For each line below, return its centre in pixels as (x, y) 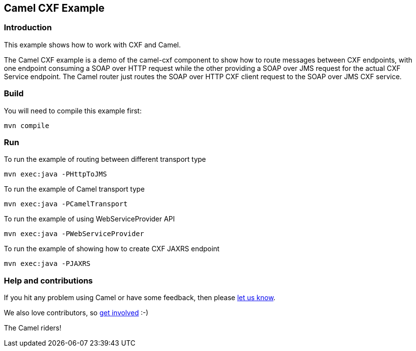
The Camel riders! (33, 328)
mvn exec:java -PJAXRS (47, 264)
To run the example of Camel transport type (74, 189)
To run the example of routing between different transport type (105, 159)
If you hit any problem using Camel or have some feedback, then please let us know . (140, 298)
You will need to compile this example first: (73, 110)
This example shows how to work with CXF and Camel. (92, 44)
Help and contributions (48, 280)
